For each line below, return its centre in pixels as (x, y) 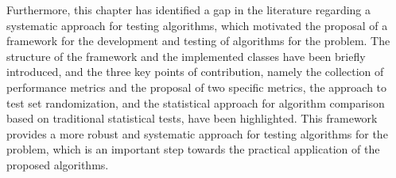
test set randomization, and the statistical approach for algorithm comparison (196, 102)
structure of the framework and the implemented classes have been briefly (186, 56)
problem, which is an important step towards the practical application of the (193, 149)
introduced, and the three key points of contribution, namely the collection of (195, 72)
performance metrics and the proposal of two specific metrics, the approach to (197, 87)
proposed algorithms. (58, 164)
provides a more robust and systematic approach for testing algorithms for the (197, 133)
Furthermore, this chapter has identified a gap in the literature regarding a (189, 9)
